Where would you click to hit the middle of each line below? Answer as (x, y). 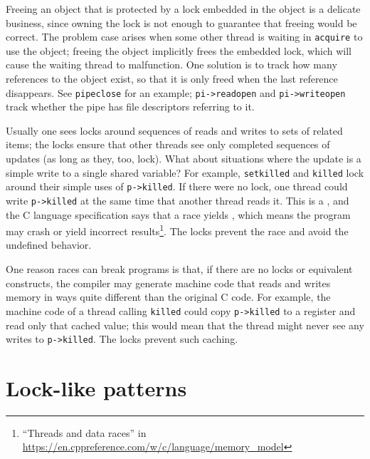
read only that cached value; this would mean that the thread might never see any (185, 325)
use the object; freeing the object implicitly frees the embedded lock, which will (179, 50)
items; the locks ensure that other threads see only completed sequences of (168, 144)
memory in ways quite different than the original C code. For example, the (168, 297)
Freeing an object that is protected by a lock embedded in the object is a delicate (183, 9)
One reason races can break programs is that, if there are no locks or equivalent (179, 269)
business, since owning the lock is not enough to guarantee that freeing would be (181, 22)
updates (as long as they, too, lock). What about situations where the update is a (184, 159)
